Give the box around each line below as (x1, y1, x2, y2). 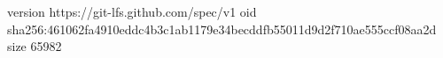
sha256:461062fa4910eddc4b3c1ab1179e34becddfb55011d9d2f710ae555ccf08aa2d (7, 19, 437, 38)
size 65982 (7, 37, 62, 55)
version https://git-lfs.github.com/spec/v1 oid (7, 3, 257, 20)
